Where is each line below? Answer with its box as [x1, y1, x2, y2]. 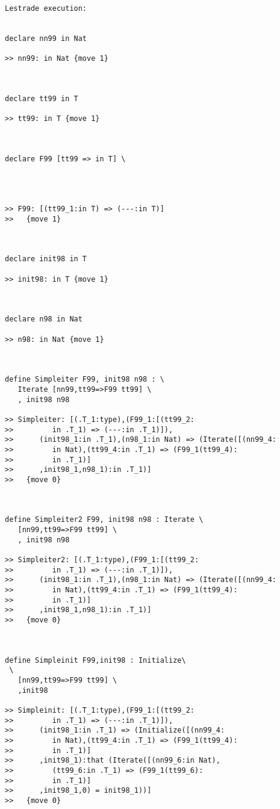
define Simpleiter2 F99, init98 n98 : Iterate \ [5, 515, 204, 524]
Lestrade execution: [5, 4, 87, 13]
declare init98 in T [5, 255, 87, 264]
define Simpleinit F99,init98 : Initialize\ [5, 656, 186, 665]
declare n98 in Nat [5, 315, 82, 324]
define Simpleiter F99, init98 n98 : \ [5, 375, 164, 384]
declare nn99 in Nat [5, 34, 87, 43]
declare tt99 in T [5, 94, 78, 103]
